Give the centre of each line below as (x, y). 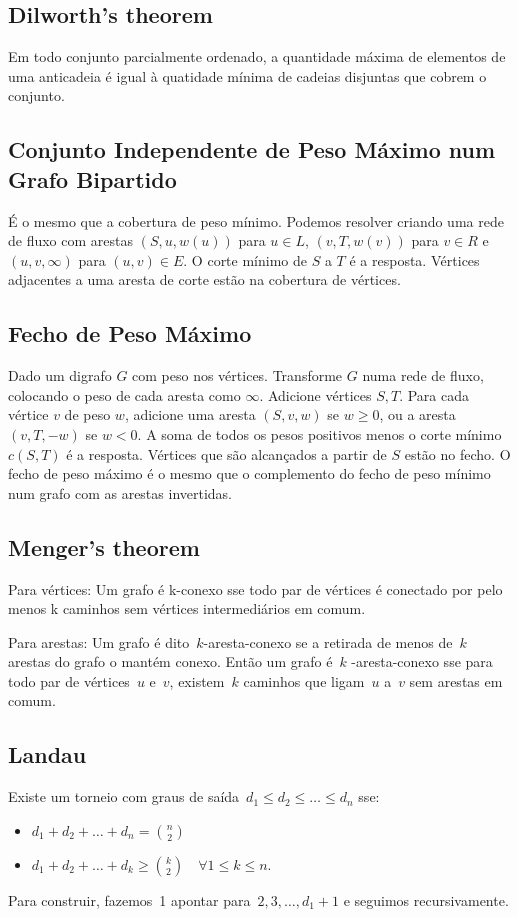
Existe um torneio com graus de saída (124, 796)
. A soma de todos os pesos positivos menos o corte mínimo (319, 433)
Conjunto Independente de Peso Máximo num (252, 149)
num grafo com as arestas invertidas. (120, 492)
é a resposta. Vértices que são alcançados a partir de (226, 453)
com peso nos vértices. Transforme (237, 375)
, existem (197, 680)
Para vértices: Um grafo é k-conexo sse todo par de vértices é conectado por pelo (255, 588)
